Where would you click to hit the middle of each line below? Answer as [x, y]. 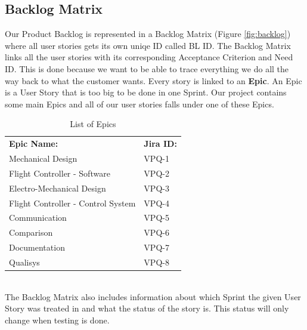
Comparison [31, 232]
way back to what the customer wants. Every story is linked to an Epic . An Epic [153, 80]
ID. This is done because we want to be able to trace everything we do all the [147, 68]
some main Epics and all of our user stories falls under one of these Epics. [139, 104]
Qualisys [24, 262]
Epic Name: [34, 144]
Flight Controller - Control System [72, 203]
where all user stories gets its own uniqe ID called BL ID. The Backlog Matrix [148, 45]
